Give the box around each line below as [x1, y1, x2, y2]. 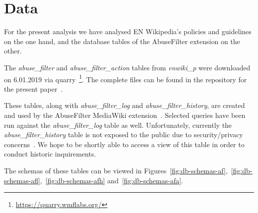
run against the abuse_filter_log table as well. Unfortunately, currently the [4, 119, 232, 130]
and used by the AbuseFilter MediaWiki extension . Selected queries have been [4, 109, 246, 120]
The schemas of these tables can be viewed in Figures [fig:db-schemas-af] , [4, 165, 228, 175]
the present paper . [4, 83, 63, 94]
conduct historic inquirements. [4, 149, 96, 159]
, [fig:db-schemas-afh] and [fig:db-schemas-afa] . [40, 175, 183, 185]
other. [4, 46, 22, 56]
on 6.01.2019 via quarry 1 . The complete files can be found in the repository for [4, 72, 247, 84]
